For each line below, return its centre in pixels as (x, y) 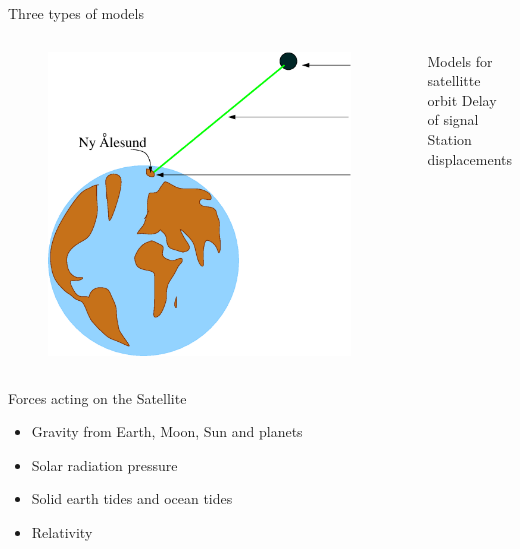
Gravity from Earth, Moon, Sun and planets (167, 431)
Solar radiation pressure (104, 464)
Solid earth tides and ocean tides (132, 498)
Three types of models (76, 13)
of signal (453, 119)
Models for (460, 60)
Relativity (62, 531)
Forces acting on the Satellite (97, 397)
